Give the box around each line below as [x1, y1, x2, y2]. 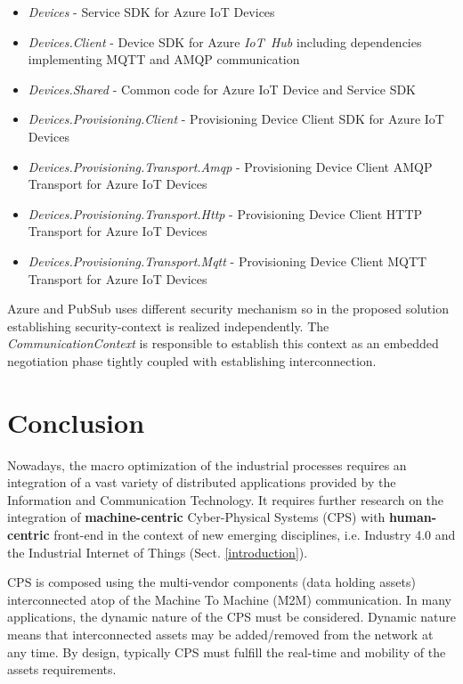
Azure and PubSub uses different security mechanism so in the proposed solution [7, 299, 449, 318]
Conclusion [7, 403, 145, 440]
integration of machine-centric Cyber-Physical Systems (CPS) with [7, 508, 386, 526]
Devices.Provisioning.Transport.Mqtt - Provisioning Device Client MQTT [28, 251, 427, 270]
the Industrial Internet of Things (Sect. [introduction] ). [7, 542, 308, 561]
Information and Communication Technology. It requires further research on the [7, 490, 444, 509]
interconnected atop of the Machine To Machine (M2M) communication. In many [7, 590, 451, 608]
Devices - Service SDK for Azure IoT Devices [28, 3, 275, 20]
